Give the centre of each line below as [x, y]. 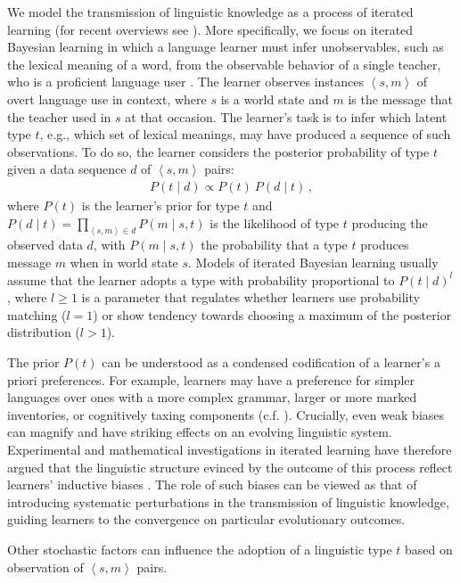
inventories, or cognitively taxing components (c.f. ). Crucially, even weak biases [226, 414]
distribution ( [44, 332]
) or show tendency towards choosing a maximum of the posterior [272, 314]
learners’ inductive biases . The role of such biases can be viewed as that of [212, 484]
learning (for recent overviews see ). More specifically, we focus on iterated [210, 29]
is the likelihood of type [275, 222]
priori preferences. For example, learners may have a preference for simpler [211, 379]
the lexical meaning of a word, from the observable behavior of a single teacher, [224, 64]
